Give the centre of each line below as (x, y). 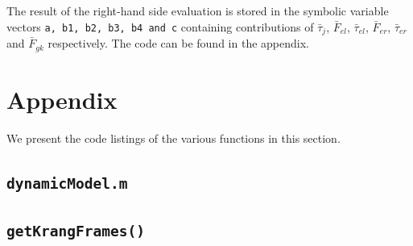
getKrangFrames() (76, 231)
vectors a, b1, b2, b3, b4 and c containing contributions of (160, 26)
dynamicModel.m (67, 183)
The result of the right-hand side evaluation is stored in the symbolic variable (198, 10)
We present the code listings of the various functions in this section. (173, 138)
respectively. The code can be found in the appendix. (178, 43)
